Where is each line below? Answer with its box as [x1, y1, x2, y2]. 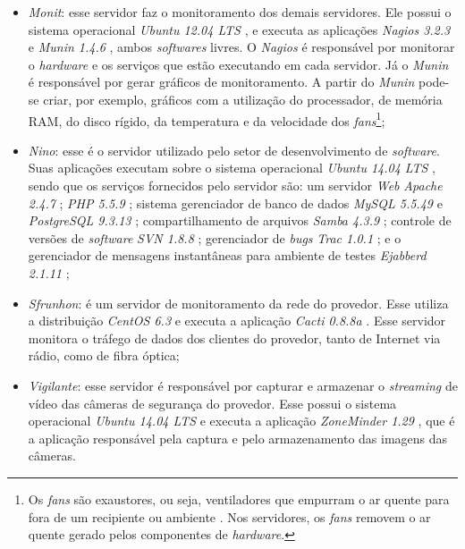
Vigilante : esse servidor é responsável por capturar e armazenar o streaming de [28, 376, 458, 394]
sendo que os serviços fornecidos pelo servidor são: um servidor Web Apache [28, 176, 443, 194]
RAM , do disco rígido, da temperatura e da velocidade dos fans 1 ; [28, 108, 385, 130]
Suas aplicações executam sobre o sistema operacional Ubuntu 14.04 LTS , [28, 158, 436, 177]
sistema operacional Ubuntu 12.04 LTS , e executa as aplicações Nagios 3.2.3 [28, 20, 451, 38]
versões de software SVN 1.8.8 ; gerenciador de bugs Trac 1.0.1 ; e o [28, 228, 402, 247]
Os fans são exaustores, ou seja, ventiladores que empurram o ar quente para [28, 489, 450, 508]
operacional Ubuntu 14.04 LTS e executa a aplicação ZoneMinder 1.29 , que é [28, 411, 455, 430]
